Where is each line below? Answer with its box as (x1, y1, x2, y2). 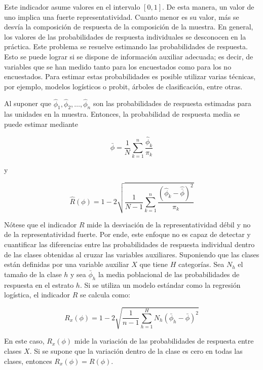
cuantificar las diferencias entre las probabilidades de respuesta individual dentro (4, 239, 255, 250)
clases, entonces (4, 355, 52, 366)
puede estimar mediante (4, 118, 78, 129)
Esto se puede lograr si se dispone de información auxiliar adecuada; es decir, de (4, 51, 253, 61)
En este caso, (4, 335, 45, 346)
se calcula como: (80, 289, 130, 300)
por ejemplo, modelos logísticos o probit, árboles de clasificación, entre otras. (4, 81, 243, 91)
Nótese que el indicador (4, 219, 77, 229)
